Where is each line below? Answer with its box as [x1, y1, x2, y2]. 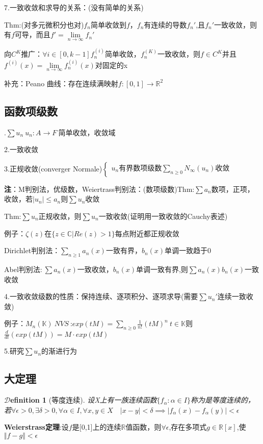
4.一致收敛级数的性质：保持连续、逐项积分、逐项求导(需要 [4, 291, 198, 302]
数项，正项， [211, 183, 254, 194]
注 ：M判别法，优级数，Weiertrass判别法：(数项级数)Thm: [4, 183, 195, 194]
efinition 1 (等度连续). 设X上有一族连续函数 [10, 394, 157, 405]
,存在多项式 [169, 422, 207, 432]
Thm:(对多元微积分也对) [4, 19, 84, 30]
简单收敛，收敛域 [58, 127, 116, 137]
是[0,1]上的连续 [72, 422, 121, 432]
